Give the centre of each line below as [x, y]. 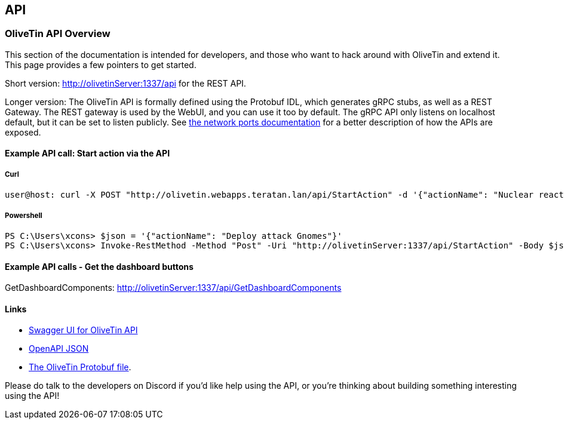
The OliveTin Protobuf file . [80, 367]
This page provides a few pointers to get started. [101, 64]
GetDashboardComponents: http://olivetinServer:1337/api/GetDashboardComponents [173, 288]
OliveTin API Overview [58, 34]
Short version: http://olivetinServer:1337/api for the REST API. [125, 83]
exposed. [23, 132]
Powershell [24, 215]
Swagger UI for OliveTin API [83, 330]
